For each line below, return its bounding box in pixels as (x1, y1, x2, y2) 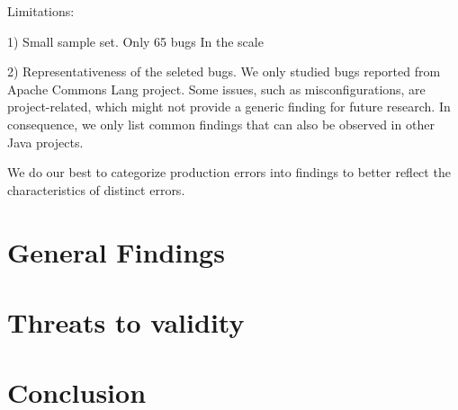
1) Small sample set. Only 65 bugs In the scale (7, 31, 264, 50)
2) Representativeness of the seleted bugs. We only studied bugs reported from (7, 62, 441, 81)
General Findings (7, 233, 225, 270)
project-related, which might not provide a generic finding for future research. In (7, 97, 451, 116)
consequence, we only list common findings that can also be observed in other (7, 114, 435, 133)
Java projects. (7, 132, 84, 151)
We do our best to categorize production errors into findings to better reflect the (7, 163, 451, 182)
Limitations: (7, 2, 75, 20)
